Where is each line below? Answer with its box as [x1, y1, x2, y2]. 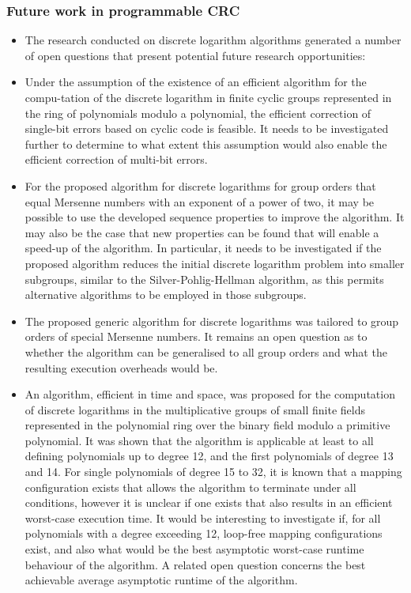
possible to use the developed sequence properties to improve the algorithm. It [25, 209, 405, 225]
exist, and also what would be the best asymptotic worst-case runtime [25, 541, 364, 557]
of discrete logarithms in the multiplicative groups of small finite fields [25, 401, 366, 417]
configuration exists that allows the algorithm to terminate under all [25, 478, 356, 495]
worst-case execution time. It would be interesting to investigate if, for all [25, 509, 381, 526]
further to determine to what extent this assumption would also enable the [25, 135, 387, 152]
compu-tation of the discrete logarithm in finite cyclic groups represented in [25, 89, 392, 105]
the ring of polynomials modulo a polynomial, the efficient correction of [25, 104, 371, 121]
